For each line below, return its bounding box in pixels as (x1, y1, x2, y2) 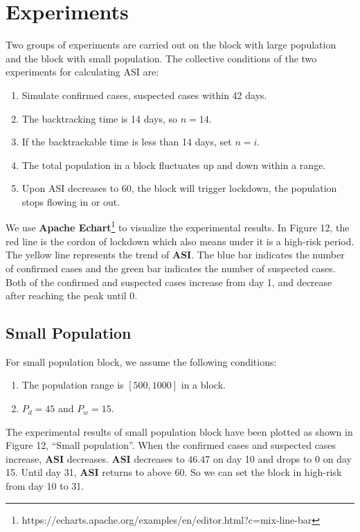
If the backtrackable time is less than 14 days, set (21, 134, 232, 149)
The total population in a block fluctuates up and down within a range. (21, 157, 326, 172)
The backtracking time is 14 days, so (21, 111, 178, 125)
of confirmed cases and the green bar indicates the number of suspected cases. (6, 260, 336, 275)
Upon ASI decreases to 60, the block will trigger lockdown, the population (21, 181, 337, 195)
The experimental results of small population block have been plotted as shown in (6, 424, 353, 438)
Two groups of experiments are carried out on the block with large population (6, 37, 336, 52)
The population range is (21, 378, 124, 392)
